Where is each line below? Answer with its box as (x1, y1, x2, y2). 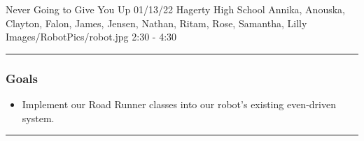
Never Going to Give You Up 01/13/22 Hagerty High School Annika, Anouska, (6, 2, 345, 16)
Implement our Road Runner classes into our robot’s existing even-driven (22, 97, 336, 111)
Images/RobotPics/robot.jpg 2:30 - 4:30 (6, 29, 177, 44)
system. (22, 110, 55, 125)
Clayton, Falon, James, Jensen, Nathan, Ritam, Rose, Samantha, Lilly (6, 15, 307, 30)
